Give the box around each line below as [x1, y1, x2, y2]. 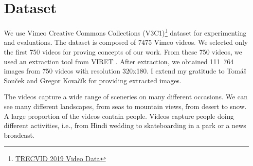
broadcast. [4, 129, 35, 140]
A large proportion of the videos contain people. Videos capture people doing [4, 111, 234, 121]
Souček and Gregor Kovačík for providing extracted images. [4, 75, 181, 85]
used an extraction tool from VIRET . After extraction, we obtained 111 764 [4, 56, 234, 66]
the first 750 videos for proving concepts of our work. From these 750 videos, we [4, 46, 242, 56]
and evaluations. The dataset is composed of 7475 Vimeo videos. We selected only [4, 37, 248, 47]
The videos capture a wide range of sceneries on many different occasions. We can [4, 92, 248, 102]
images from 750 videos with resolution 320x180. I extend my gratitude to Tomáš [4, 66, 247, 76]
